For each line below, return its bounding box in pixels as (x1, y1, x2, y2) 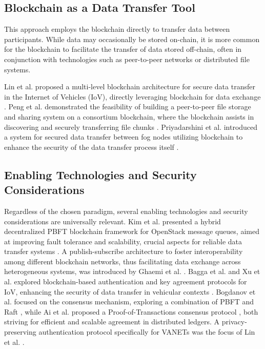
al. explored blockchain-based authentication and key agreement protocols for (4, 276, 247, 287)
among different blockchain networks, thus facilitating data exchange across (4, 256, 241, 266)
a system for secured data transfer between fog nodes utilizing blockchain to (4, 131, 243, 142)
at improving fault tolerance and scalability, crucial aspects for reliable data (4, 236, 242, 246)
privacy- (221, 316, 247, 327)
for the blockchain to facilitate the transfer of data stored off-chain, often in (4, 44, 242, 54)
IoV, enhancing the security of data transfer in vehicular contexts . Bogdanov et (4, 286, 256, 297)
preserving (4, 326, 36, 337)
